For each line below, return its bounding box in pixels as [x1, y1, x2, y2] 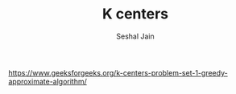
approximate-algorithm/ [8, 76, 87, 86]
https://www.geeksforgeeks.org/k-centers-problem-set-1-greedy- [8, 67, 228, 77]
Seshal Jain [116, 31, 155, 41]
